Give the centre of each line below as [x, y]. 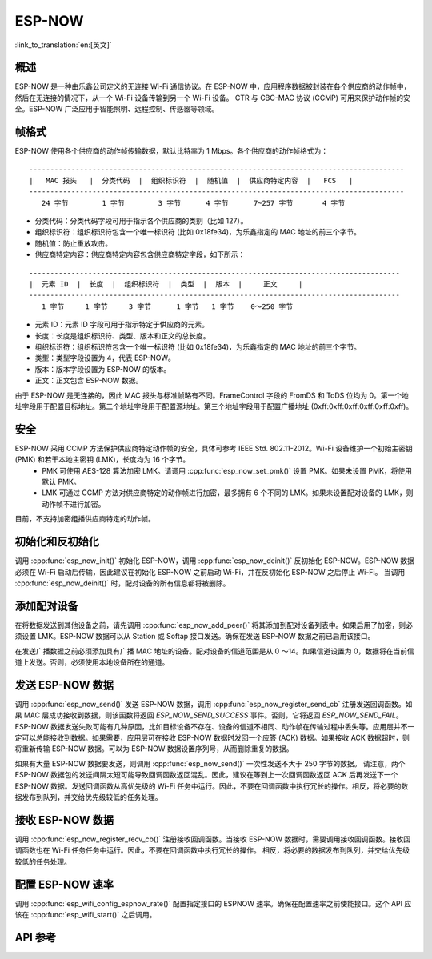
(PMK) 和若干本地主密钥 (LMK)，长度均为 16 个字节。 [102, 459]
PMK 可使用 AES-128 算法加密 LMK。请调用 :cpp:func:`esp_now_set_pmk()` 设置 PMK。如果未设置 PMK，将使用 [227, 470]
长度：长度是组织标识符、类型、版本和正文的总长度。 [122, 335]
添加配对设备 [46, 606]
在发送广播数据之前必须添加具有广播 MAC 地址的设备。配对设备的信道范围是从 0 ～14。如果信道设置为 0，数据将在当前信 [215, 651]
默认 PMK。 [61, 482]
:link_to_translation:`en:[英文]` [63, 45]
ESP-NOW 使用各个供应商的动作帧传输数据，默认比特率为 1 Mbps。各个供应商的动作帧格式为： [171, 151]
